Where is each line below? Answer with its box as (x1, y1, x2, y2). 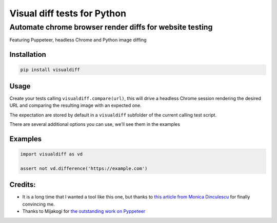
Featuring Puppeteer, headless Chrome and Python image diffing (9, 37, 147, 43)
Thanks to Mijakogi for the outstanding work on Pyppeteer (22, 208, 146, 214)
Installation (9, 50, 46, 59)
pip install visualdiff (20, 67, 81, 73)
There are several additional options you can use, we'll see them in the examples (9, 121, 181, 127)
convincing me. (22, 201, 55, 207)
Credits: (9, 181, 36, 189)
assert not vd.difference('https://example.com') (20, 165, 148, 171)
